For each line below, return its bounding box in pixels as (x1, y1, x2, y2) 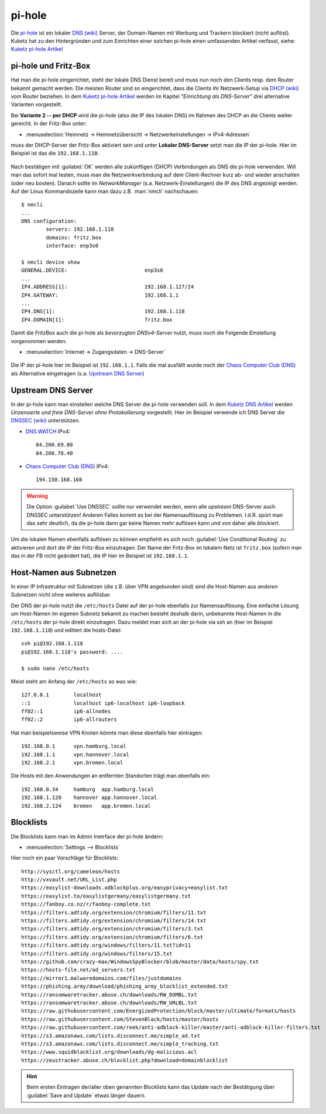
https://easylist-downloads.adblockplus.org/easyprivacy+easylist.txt (21, 885, 228, 891)
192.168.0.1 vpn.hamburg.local (21, 743, 126, 750)
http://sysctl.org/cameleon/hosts (21, 868, 120, 875)
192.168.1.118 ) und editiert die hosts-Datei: (11, 627, 122, 634)
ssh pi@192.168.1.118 (21, 640, 83, 647)
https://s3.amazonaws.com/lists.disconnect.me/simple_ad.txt (21, 1032, 200, 1039)
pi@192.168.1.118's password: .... (21, 648, 123, 655)
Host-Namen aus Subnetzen (11, 567, 116, 577)
